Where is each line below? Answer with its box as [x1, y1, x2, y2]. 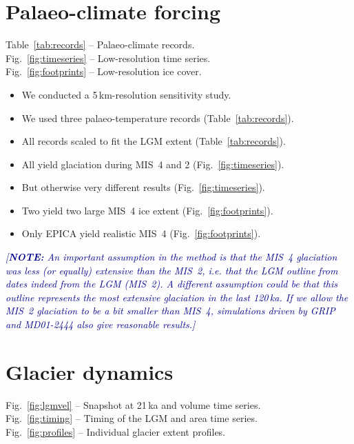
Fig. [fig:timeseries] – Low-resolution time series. [6, 50, 211, 65]
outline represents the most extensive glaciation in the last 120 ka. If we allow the [6, 290, 348, 304]
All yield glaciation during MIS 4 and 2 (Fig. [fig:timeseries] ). [21, 157, 284, 171]
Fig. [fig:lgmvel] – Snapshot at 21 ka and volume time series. [6, 397, 261, 412]
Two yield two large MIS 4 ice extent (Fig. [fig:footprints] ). [21, 203, 273, 217]
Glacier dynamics [6, 357, 174, 385]
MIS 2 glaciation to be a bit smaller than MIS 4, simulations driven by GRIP [6, 303, 335, 318]
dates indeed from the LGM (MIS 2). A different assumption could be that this [6, 276, 338, 291]
